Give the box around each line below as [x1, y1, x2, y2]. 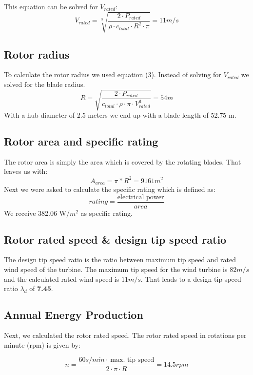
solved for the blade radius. [4, 79, 85, 89]
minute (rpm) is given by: [4, 339, 80, 350]
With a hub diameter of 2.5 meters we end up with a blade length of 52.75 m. [4, 110, 236, 120]
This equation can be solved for [4, 1, 98, 11]
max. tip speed [110, 356, 155, 364]
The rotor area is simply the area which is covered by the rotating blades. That [4, 156, 241, 167]
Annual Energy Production [4, 307, 143, 322]
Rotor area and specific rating [4, 134, 158, 149]
